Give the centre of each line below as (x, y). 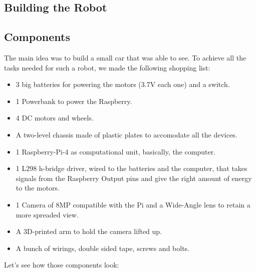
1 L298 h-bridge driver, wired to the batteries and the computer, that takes (132, 168)
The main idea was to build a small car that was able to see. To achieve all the (125, 57)
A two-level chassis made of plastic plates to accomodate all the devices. (126, 134)
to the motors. (38, 188)
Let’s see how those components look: (62, 265)
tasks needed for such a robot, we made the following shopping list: (107, 67)
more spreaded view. (47, 214)
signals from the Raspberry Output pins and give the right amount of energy (134, 178)
